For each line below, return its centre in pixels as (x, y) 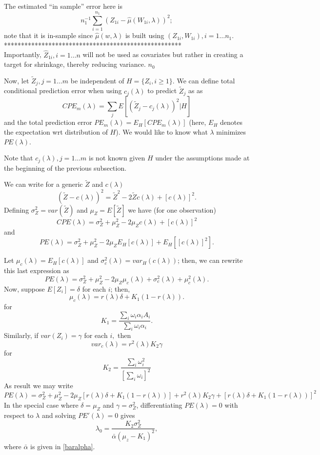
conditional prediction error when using (63, 90)
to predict (162, 90)
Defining (17, 209)
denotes (231, 122)
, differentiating (159, 405)
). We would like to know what (162, 131)
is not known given (117, 158)
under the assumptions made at (202, 158)
